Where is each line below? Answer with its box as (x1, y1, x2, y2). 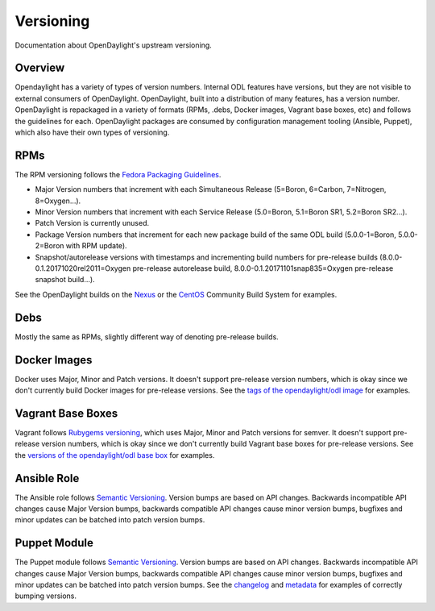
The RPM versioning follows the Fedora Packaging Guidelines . (14, 169, 222, 179)
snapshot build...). (35, 275, 96, 285)
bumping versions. (14, 591, 77, 601)
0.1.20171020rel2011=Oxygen (35, 264, 131, 273)
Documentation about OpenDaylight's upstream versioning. (14, 40, 213, 50)
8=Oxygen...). (35, 196, 81, 206)
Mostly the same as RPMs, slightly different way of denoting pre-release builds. (14, 331, 280, 342)
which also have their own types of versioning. (14, 127, 170, 137)
